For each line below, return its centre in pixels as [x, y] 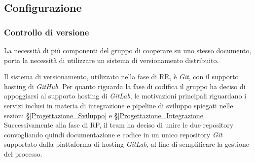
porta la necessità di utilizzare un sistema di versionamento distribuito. [111, 60]
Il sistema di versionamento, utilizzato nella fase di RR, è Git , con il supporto [121, 77]
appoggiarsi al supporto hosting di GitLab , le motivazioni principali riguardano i [125, 96]
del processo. [23, 153]
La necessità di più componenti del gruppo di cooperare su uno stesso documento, [128, 50]
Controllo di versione [47, 32]
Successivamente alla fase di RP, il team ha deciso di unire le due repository [119, 125]
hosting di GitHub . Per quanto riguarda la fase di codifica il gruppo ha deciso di [125, 86]
